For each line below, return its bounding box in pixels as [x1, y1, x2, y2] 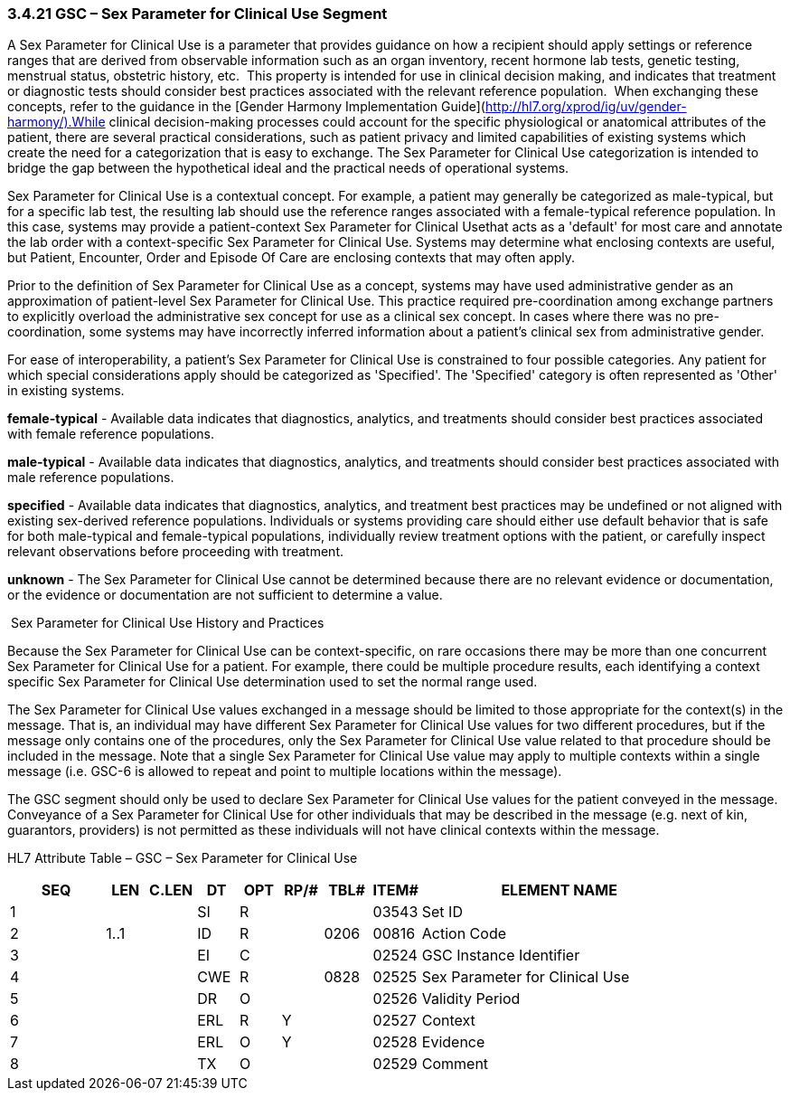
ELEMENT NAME [501, 881, 617, 900]
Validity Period [421, 989, 521, 1008]
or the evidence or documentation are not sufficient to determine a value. [7, 587, 443, 603]
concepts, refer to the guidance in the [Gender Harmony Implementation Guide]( [7, 99, 485, 115]
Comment [421, 1055, 489, 1074]
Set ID [421, 903, 463, 922]
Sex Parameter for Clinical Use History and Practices [10, 615, 324, 631]
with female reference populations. [7, 426, 215, 442]
